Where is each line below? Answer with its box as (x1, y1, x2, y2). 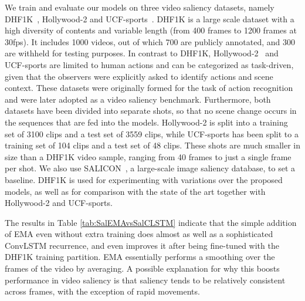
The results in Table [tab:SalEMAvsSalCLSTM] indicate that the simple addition (5, 216, 297, 228)
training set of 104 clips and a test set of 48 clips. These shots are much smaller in (5, 139, 300, 151)
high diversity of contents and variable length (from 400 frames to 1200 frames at (5, 24, 297, 36)
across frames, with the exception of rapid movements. (5, 285, 200, 297)
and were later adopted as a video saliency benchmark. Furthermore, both (5, 93, 271, 105)
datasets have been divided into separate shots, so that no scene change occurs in (5, 104, 297, 117)
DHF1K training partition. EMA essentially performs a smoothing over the (5, 251, 275, 263)
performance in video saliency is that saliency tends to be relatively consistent (5, 273, 286, 286)
